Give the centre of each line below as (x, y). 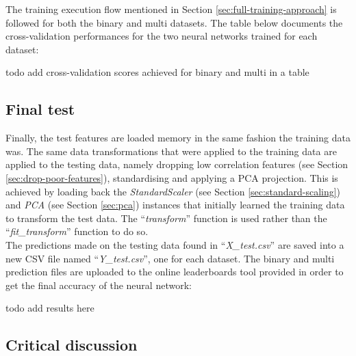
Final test (40, 109)
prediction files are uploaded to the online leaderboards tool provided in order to (175, 272)
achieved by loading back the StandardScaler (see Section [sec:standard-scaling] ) (173, 191)
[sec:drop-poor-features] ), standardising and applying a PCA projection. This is (172, 177)
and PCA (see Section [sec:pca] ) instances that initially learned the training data (175, 205)
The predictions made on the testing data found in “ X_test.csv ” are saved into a (175, 244)
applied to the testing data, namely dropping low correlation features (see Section (177, 164)
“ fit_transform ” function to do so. (77, 231)
